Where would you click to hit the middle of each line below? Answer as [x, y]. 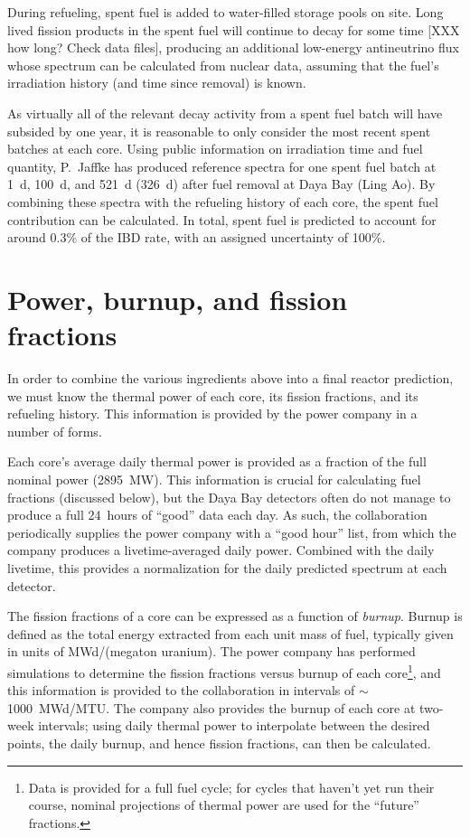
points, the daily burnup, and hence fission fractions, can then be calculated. [219, 743]
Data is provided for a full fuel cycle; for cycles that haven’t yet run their [231, 787]
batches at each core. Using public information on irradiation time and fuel [215, 149]
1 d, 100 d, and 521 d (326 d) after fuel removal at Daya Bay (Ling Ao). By [221, 184]
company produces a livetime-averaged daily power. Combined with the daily [221, 550]
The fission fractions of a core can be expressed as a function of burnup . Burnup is [235, 616]
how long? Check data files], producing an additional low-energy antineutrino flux [233, 47]
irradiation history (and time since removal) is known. [157, 83]
